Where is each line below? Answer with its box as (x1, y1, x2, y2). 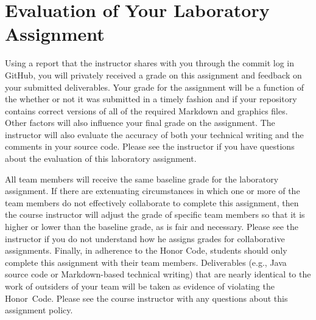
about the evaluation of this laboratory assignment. (5, 152, 197, 165)
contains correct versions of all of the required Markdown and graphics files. (5, 104, 288, 117)
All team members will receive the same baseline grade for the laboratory (5, 172, 279, 185)
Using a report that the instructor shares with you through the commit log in (5, 57, 295, 69)
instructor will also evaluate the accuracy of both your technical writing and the (5, 128, 304, 141)
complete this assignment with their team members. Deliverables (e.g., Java (5, 256, 287, 268)
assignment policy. (5, 304, 73, 316)
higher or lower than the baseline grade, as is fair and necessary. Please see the (5, 220, 298, 233)
